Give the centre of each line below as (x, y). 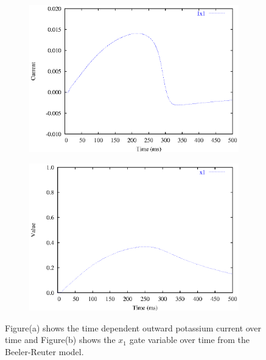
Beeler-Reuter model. (44, 351)
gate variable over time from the (189, 340)
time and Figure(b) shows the (60, 340)
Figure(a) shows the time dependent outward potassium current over (133, 327)
